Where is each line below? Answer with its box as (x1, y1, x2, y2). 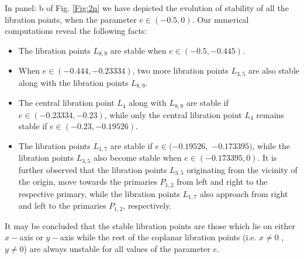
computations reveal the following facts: (5, 25, 147, 37)
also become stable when (93, 151, 182, 164)
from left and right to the (177, 175, 268, 188)
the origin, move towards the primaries (18, 175, 157, 188)
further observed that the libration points (18, 163, 167, 175)
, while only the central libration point (104, 108, 242, 120)
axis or (19, 231, 44, 243)
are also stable (248, 64, 300, 77)
